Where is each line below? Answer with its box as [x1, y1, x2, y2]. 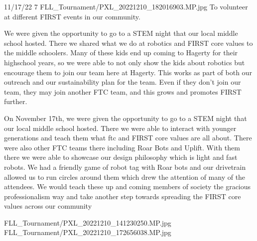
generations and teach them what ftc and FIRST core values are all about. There [4, 132, 252, 143]
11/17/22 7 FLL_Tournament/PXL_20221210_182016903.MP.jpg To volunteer [4, 1, 248, 11]
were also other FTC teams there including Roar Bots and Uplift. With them [4, 142, 240, 152]
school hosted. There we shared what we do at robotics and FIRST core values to [4, 37, 253, 48]
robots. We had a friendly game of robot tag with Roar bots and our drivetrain [4, 161, 246, 172]
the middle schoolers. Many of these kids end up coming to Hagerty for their [4, 47, 238, 58]
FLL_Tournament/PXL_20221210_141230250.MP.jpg [4, 217, 171, 228]
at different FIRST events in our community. [4, 11, 140, 21]
